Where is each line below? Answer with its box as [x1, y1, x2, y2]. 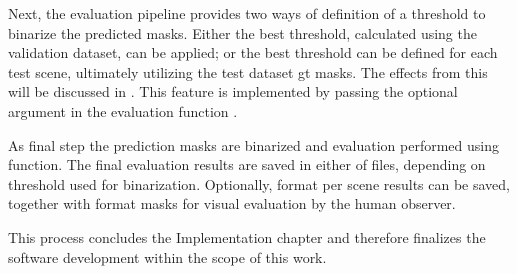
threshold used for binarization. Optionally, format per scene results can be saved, [8, 173, 511, 194]
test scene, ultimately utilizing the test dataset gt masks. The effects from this [8, 61, 488, 82]
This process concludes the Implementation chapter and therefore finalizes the [8, 226, 486, 247]
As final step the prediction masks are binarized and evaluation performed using [8, 134, 499, 155]
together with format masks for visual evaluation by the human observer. [8, 193, 456, 214]
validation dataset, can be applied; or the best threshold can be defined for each [8, 42, 498, 63]
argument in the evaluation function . [8, 100, 238, 121]
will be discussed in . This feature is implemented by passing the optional [8, 81, 458, 102]
